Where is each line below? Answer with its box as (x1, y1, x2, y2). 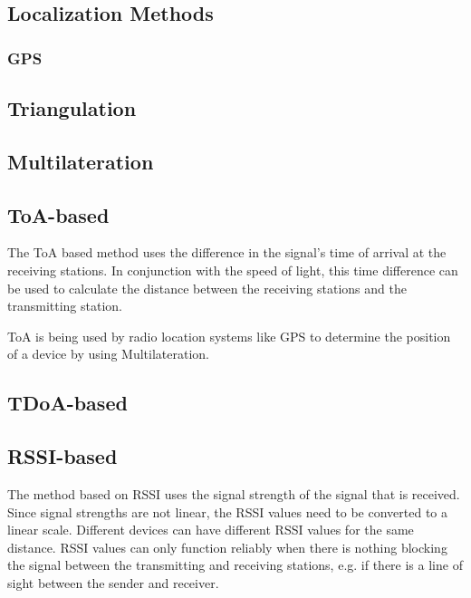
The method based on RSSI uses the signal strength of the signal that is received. (7, 484, 460, 503)
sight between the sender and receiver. (7, 573, 219, 592)
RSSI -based (7, 442, 118, 470)
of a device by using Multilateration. (7, 344, 209, 363)
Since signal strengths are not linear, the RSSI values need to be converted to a (7, 502, 447, 521)
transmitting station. (7, 296, 122, 315)
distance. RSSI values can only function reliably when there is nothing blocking (7, 537, 447, 556)
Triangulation (7, 94, 137, 122)
